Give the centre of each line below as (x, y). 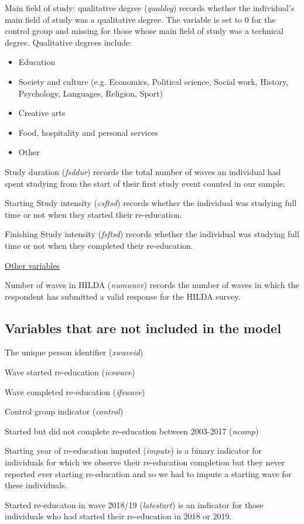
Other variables (32, 265)
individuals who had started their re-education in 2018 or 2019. (118, 516)
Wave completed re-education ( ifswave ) (75, 391)
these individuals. (36, 485)
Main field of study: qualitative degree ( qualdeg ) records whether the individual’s (150, 8)
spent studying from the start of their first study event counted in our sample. (145, 183)
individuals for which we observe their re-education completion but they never (145, 462)
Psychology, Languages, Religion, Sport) (90, 93)
